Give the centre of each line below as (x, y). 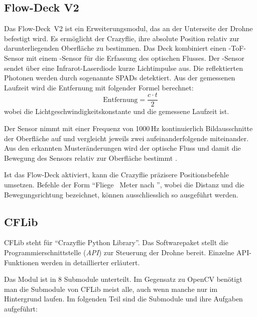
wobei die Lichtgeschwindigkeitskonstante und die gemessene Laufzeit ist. (117, 111)
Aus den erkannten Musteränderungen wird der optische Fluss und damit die (122, 148)
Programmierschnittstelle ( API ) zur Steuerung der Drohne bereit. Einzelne (119, 252)
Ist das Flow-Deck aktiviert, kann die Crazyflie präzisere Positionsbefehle (116, 175)
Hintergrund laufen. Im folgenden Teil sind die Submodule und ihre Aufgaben (123, 299)
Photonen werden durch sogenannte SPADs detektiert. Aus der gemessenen (120, 78)
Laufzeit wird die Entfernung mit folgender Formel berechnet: (99, 87)
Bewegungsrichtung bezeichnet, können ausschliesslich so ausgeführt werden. (121, 194)
